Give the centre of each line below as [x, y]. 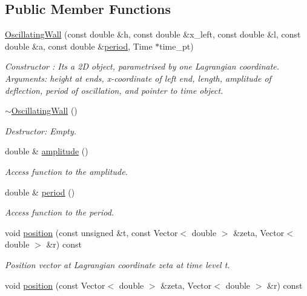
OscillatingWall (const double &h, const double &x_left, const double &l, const [153, 34]
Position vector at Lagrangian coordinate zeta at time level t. [117, 264]
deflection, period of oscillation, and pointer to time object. [114, 90]
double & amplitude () [47, 151]
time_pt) [177, 46]
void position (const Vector [55, 285]
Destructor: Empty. [41, 130]
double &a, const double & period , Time [79, 46]
